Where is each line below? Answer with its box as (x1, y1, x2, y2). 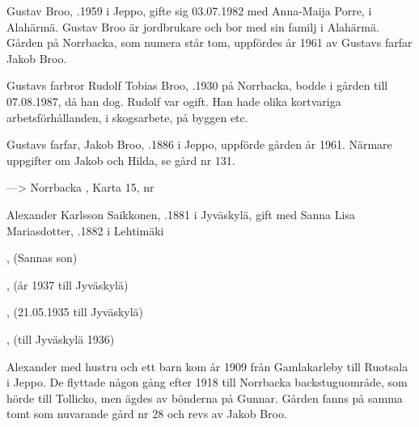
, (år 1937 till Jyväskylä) (6, 276, 129, 293)
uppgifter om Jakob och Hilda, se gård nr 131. (6, 151, 235, 168)
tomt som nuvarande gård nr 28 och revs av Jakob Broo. (6, 405, 287, 422)
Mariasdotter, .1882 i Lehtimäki (6, 222, 164, 239)
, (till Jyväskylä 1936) (6, 330, 115, 347)
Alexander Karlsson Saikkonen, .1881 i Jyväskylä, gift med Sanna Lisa (6, 205, 355, 222)
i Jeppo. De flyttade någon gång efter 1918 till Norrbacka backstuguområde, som (6, 374, 408, 391)
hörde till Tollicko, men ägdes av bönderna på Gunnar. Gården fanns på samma (6, 389, 403, 406)
